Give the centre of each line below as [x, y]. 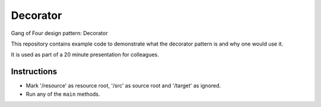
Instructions [34, 72]
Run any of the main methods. [63, 94]
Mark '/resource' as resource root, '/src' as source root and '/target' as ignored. [123, 86]
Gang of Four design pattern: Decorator [59, 33]
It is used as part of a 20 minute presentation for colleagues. [85, 55]
